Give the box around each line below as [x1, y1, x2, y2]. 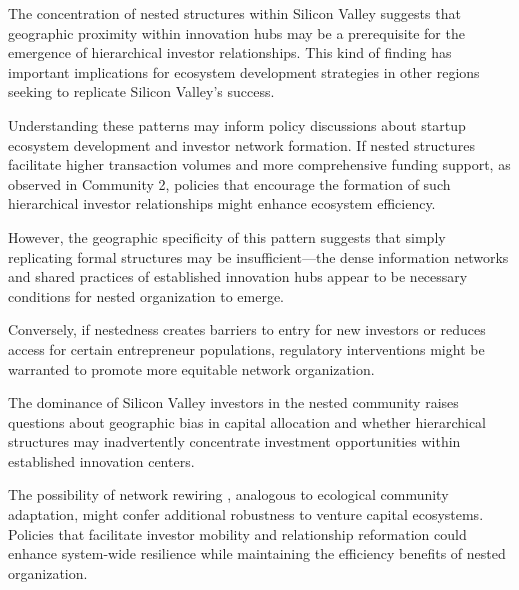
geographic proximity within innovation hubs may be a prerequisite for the [8, 22, 465, 43]
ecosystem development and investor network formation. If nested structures [8, 134, 475, 155]
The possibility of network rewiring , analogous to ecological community [8, 484, 449, 505]
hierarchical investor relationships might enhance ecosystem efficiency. [8, 193, 436, 214]
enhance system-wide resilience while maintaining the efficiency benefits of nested [8, 543, 506, 564]
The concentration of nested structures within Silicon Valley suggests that [8, 3, 461, 23]
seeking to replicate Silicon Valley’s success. [8, 81, 275, 102]
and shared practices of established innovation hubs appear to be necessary [8, 266, 468, 287]
